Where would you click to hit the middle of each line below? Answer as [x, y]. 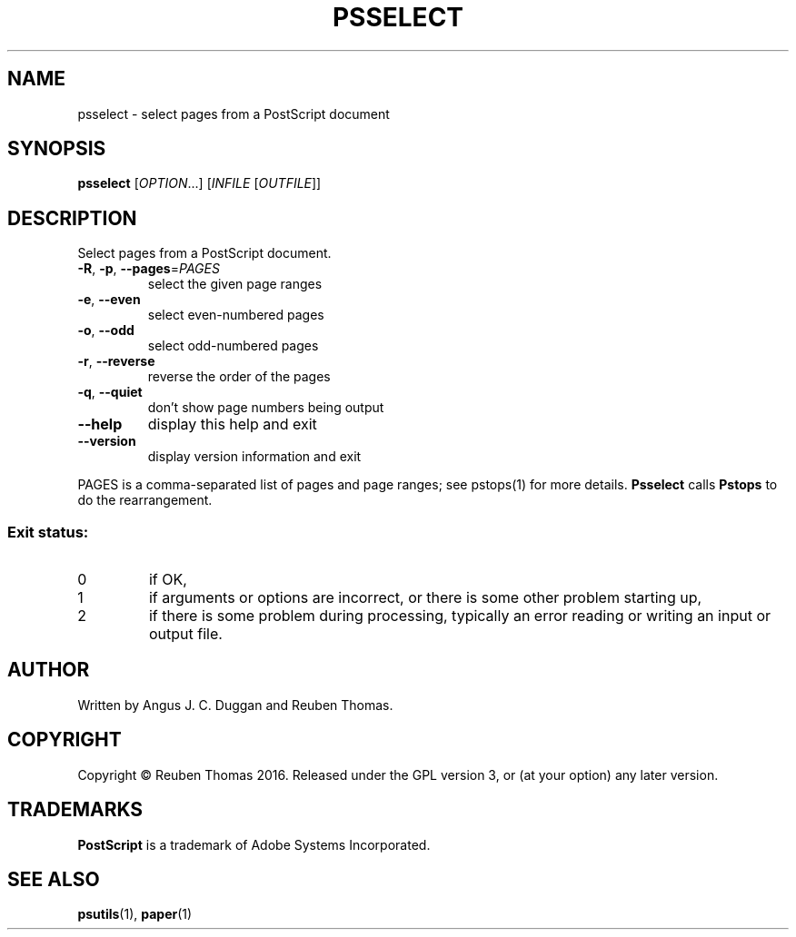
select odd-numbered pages [233, 346]
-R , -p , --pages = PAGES [149, 269]
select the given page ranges [235, 284]
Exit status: [48, 532]
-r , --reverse [116, 361]
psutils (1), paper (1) [135, 914]
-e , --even [109, 300]
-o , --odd [106, 330]
